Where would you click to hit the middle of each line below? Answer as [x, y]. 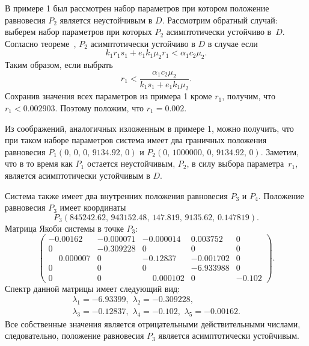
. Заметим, [280, 151]
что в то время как [39, 163]
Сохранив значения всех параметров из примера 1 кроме [109, 96]
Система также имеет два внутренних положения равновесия [116, 195]
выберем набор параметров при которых [78, 32]
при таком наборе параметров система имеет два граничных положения [136, 140]
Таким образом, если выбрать [59, 65]
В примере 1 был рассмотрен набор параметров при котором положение [137, 8]
